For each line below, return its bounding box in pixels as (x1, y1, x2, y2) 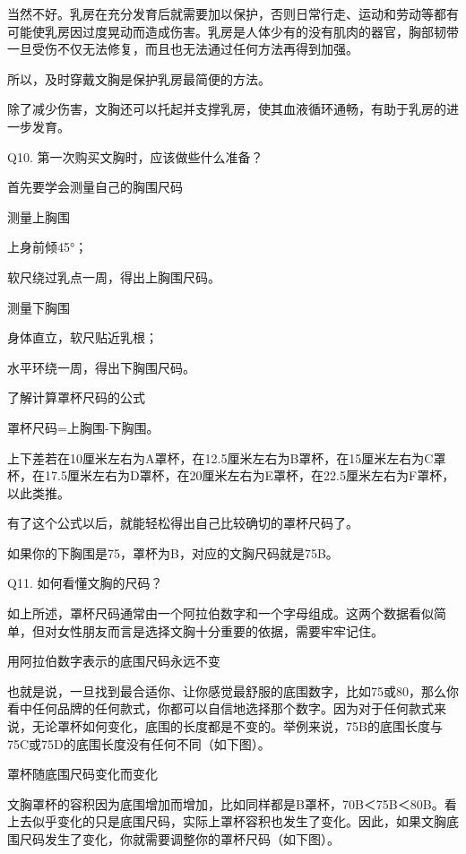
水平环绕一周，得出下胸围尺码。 (7, 358, 195, 376)
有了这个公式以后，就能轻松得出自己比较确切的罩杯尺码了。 (7, 513, 358, 532)
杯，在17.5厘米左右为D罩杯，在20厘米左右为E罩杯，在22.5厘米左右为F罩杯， (7, 466, 455, 485)
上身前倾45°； (7, 237, 88, 256)
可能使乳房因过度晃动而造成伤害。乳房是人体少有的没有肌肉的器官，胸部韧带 (7, 22, 459, 40)
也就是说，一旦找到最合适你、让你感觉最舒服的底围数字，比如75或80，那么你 (7, 681, 459, 700)
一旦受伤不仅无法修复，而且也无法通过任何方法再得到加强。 (7, 39, 358, 58)
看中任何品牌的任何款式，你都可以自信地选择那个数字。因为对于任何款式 (7, 699, 434, 718)
